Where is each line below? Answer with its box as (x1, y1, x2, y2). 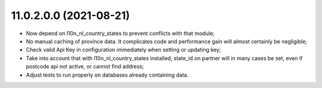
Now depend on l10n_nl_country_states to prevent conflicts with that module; (26, 30, 215, 37)
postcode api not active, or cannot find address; (26, 63, 144, 70)
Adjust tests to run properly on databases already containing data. (26, 71, 189, 78)
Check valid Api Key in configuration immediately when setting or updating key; (26, 46, 221, 54)
